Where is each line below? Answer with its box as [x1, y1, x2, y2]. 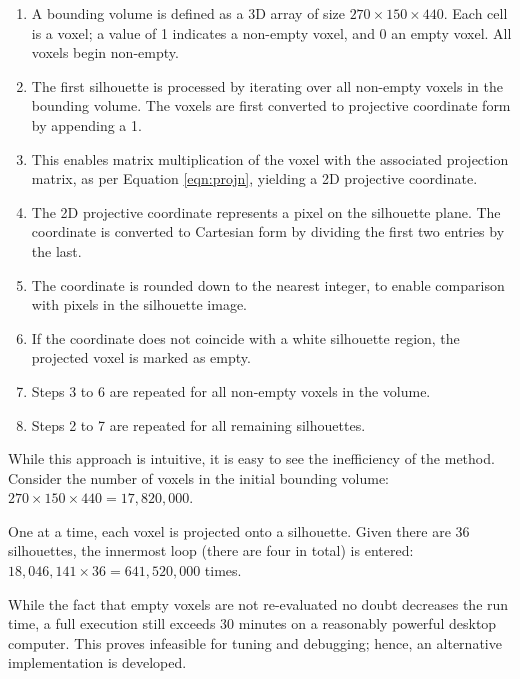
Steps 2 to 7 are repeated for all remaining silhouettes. [31, 414, 366, 435]
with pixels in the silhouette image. [31, 294, 248, 315]
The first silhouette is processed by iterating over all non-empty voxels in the [31, 75, 503, 96]
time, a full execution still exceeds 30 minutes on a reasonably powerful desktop [8, 613, 497, 634]
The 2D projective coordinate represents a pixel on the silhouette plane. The [31, 201, 501, 222]
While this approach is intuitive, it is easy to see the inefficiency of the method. [8, 448, 495, 469]
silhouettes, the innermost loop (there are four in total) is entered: [8, 540, 414, 561]
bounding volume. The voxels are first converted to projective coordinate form [31, 95, 511, 116]
